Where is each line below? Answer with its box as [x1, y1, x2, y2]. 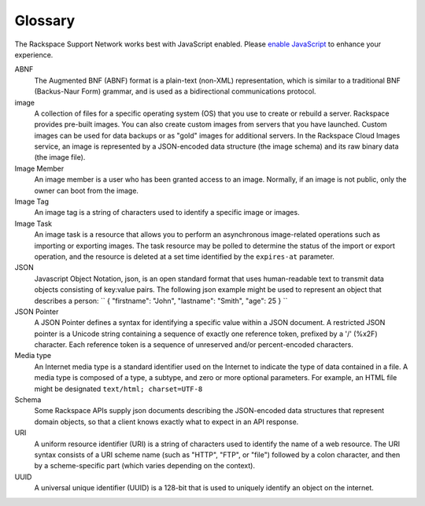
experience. [14, 50, 54, 59]
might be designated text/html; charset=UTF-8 [34, 384, 203, 393]
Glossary [14, 12, 76, 29]
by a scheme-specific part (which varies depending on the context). [34, 461, 256, 471]
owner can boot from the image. [34, 186, 139, 195]
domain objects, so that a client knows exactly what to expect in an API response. [34, 417, 299, 427]
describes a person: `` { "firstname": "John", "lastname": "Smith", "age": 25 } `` [34, 296, 288, 305]
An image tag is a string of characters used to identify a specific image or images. [34, 208, 300, 217]
